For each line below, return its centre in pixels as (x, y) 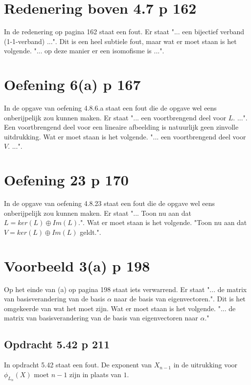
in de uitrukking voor (205, 365)
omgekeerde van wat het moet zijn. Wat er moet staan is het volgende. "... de (120, 308)
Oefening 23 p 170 (66, 180)
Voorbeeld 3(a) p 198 (77, 265)
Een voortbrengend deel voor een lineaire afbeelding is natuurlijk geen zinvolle (121, 127)
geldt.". (91, 232)
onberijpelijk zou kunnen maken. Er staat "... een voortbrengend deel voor (115, 117)
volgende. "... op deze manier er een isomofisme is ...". (84, 51)
